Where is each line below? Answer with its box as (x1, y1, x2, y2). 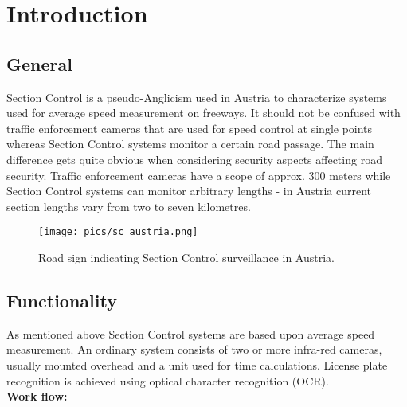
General (6, 51, 72, 76)
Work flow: (6, 388, 68, 405)
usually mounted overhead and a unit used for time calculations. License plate (6, 356, 388, 373)
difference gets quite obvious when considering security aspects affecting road (6, 151, 382, 167)
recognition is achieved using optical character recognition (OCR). (6, 372, 329, 389)
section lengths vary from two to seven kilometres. (6, 198, 251, 214)
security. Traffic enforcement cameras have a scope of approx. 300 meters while (6, 166, 391, 183)
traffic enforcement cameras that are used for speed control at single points (6, 119, 373, 136)
